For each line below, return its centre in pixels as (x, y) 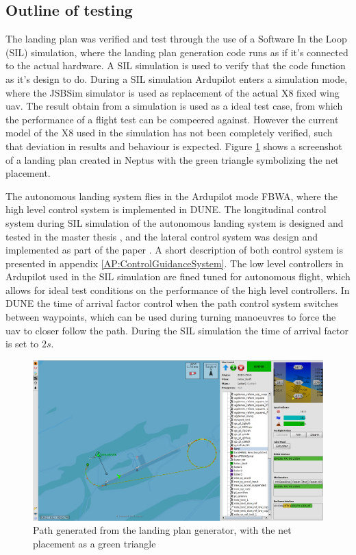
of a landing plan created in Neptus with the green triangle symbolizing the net (172, 159)
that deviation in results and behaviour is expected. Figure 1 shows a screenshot (174, 146)
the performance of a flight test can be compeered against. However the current (172, 119)
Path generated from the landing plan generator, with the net (162, 530)
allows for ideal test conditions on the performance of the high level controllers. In (178, 289)
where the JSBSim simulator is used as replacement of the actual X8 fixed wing (173, 92)
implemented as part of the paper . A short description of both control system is (174, 250)
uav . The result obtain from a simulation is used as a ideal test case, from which (174, 106)
